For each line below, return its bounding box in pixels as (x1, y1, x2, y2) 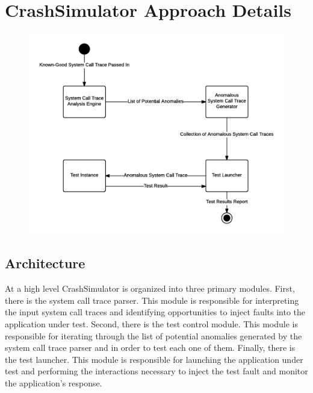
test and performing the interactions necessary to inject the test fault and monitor (5, 365, 308, 377)
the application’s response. (5, 376, 102, 389)
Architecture (5, 254, 85, 272)
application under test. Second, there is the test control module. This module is (5, 317, 299, 330)
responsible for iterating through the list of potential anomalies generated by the (5, 329, 302, 342)
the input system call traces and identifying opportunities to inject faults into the (5, 306, 306, 318)
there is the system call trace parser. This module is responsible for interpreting (5, 294, 299, 306)
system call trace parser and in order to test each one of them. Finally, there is (5, 341, 296, 354)
